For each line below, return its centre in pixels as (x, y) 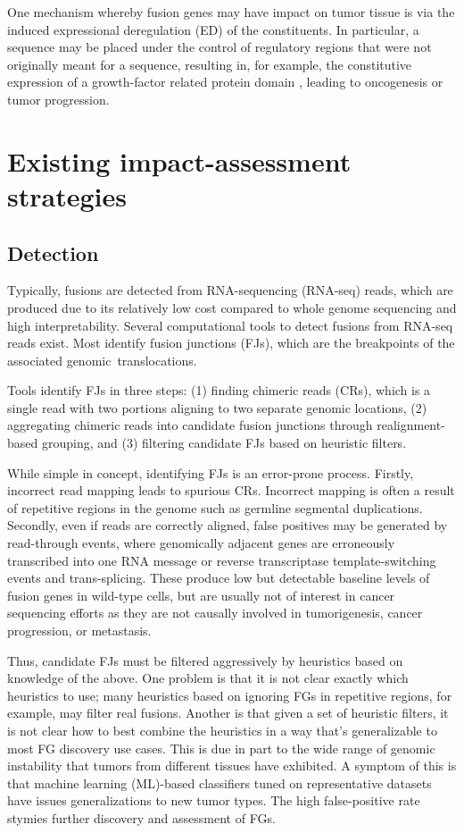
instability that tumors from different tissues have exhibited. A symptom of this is (232, 766)
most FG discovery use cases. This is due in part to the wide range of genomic (221, 748)
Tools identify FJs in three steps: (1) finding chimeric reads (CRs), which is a (219, 390)
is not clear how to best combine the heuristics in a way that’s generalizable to (222, 730)
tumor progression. (58, 99)
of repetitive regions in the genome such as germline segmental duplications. (215, 507)
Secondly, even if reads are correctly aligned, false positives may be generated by (228, 525)
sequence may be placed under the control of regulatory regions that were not (220, 47)
